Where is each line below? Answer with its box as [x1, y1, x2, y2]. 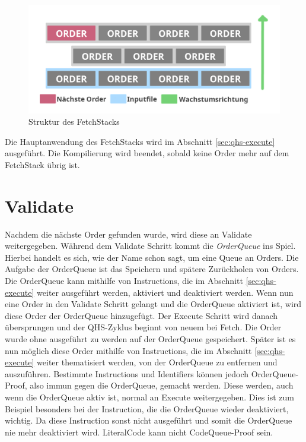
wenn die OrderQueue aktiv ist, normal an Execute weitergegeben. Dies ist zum [5, 391, 295, 403]
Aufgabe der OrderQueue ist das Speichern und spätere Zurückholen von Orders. [5, 263, 299, 275]
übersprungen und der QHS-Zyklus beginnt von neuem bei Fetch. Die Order [5, 321, 282, 333]
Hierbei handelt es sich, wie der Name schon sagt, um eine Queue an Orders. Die [5, 251, 299, 263]
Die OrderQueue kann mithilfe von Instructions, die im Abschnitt [5, 274, 243, 287]
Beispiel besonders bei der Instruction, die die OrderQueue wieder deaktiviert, [5, 402, 289, 415]
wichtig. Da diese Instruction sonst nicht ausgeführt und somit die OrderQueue [5, 414, 292, 427]
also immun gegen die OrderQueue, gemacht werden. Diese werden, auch [30, 379, 294, 392]
